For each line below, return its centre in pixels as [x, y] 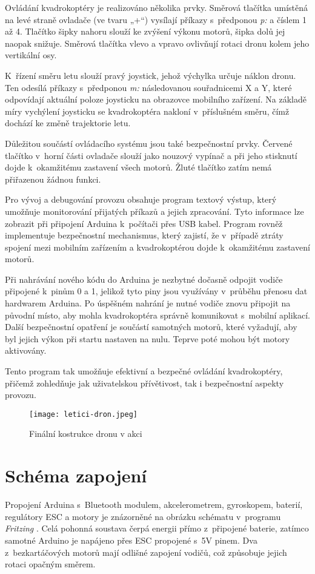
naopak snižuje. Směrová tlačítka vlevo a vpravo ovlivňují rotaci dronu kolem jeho [157, 43]
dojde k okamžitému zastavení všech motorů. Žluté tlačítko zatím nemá [138, 167]
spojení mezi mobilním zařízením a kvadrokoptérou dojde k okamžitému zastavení [157, 247]
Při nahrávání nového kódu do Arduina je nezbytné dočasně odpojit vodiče [144, 279]
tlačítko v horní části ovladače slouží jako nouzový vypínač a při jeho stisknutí [151, 155]
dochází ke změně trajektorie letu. [68, 123]
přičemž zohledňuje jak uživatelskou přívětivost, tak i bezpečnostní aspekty [144, 383]
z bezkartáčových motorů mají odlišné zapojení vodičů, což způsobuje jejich [146, 552]
